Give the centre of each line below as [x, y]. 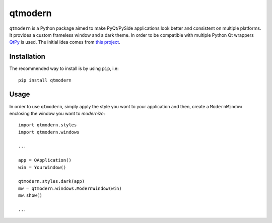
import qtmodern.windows [49, 132]
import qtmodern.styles [48, 125]
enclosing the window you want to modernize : [57, 113]
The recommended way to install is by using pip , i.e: [64, 68]
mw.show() [30, 196]
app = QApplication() [45, 160]
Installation [27, 57]
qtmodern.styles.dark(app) [52, 181]
